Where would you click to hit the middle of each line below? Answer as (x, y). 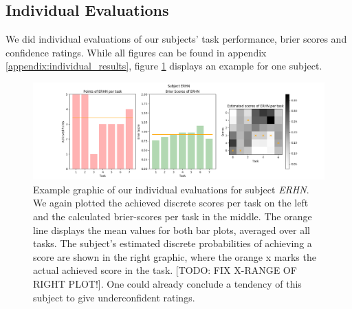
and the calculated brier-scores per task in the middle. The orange (173, 216)
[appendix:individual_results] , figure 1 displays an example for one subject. (164, 66)
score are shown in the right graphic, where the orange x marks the (175, 256)
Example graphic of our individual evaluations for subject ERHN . (171, 189)
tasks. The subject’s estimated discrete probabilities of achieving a (173, 243)
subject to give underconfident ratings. (114, 297)
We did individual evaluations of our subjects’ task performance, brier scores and (176, 39)
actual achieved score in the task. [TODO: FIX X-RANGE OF (165, 270)
